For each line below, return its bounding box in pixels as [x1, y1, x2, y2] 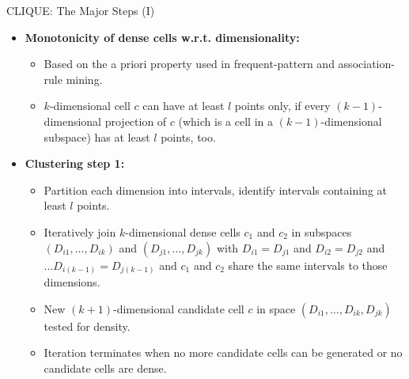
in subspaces [291, 223, 352, 240]
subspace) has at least [44, 128, 150, 145]
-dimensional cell [49, 97, 131, 114]
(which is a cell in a [178, 112, 273, 129]
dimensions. [44, 274, 100, 290]
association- [338, 55, 395, 72]
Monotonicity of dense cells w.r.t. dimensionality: [25, 28, 300, 45]
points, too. [161, 128, 216, 145]
